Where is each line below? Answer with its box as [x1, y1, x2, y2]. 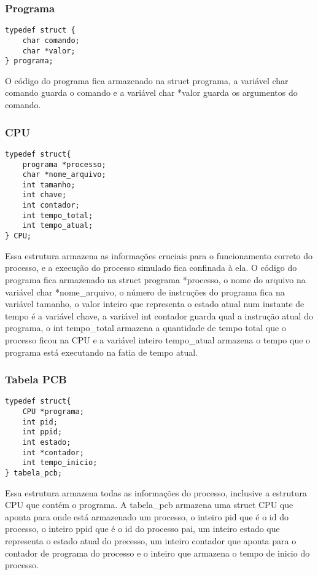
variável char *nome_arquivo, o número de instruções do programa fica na [5, 285, 285, 298]
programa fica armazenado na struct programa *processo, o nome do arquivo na [5, 273, 306, 286]
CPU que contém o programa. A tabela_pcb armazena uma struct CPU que [5, 498, 293, 511]
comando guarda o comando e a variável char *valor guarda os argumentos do [5, 86, 298, 99]
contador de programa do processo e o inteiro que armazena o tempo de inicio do [5, 546, 310, 559]
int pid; [22, 417, 58, 426]
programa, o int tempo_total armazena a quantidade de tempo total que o [5, 321, 286, 334]
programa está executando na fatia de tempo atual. [5, 345, 198, 358]
